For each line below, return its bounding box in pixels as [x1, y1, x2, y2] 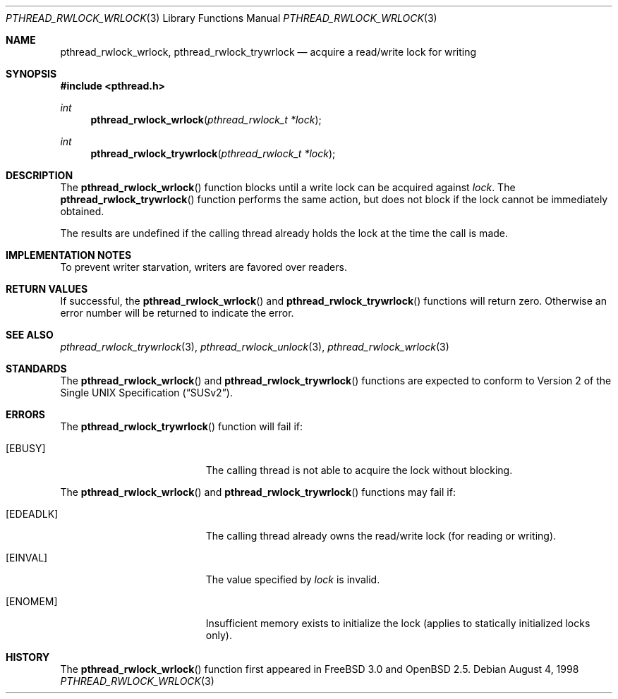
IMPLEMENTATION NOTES [6, 249, 132, 261]
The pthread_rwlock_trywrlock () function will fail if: [60, 420, 303, 432]
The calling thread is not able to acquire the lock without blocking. [205, 464, 513, 476]
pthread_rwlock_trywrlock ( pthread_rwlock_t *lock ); [90, 147, 336, 159]
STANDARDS [6, 363, 67, 375]
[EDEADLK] [6, 508, 59, 520]
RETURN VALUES [6, 283, 88, 295]
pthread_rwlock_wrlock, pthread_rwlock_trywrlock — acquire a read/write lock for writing [60, 46, 477, 58]
